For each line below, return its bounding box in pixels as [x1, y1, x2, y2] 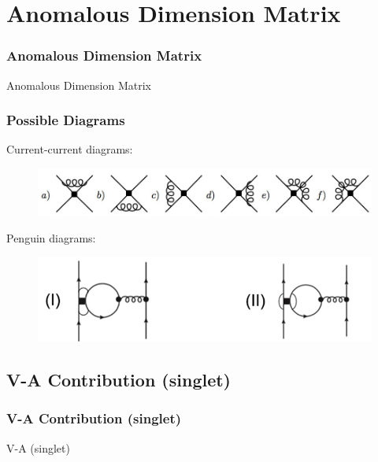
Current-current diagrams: [6, 141, 133, 157]
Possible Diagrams [6, 110, 125, 130]
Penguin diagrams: [6, 230, 96, 246]
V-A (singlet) [6, 439, 70, 456]
